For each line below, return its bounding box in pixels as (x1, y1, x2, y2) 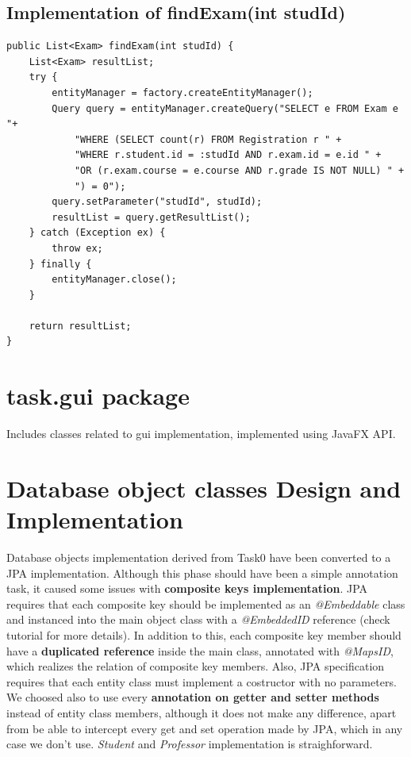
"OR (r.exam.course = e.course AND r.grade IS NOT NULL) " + (74, 164, 405, 176)
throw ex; (52, 242, 103, 254)
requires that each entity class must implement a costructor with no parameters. (6, 673, 397, 690)
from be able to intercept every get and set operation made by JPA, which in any (6, 720, 403, 736)
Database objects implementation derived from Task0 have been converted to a (6, 549, 391, 566)
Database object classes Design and (6, 471, 401, 504)
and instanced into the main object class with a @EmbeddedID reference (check (6, 611, 390, 628)
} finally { (29, 258, 92, 270)
